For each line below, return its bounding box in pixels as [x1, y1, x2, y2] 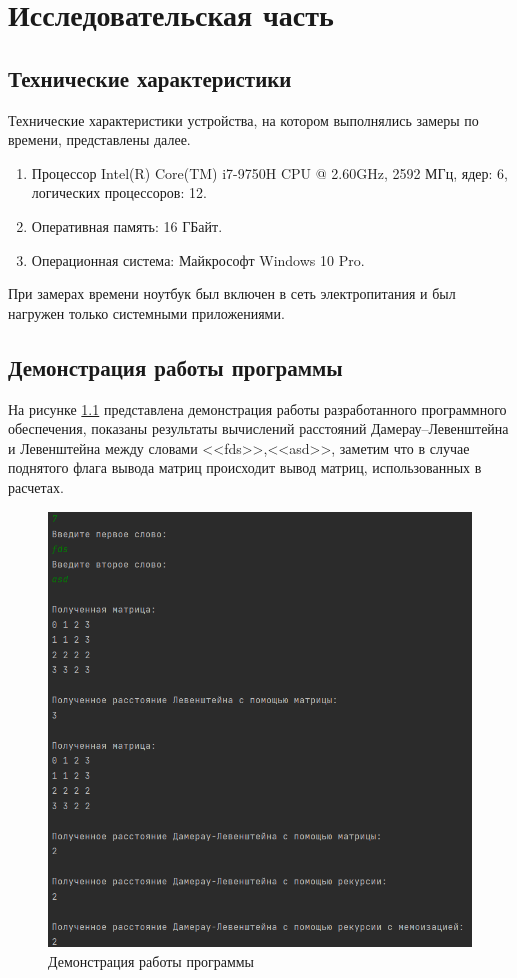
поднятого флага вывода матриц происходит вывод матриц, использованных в [8, 457, 482, 478]
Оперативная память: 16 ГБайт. [31, 215, 223, 236]
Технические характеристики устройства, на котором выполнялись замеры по [8, 109, 479, 130]
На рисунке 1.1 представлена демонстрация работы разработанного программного [8, 398, 507, 419]
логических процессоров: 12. [31, 182, 207, 203]
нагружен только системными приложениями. [8, 302, 285, 323]
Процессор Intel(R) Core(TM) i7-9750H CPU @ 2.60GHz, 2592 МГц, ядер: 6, [31, 162, 508, 183]
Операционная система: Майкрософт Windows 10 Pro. [31, 249, 365, 270]
